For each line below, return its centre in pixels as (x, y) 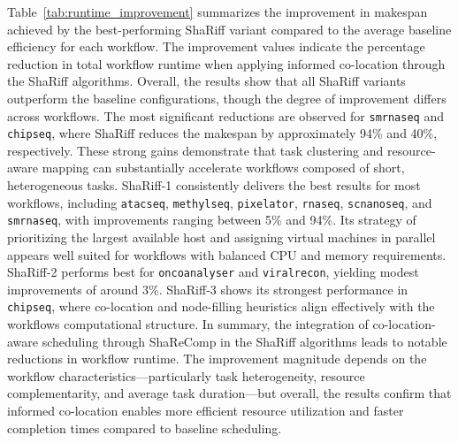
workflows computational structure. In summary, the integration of (188, 324)
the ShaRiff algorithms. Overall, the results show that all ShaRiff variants (206, 81)
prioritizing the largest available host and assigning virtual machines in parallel (221, 237)
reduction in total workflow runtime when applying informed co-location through (226, 63)
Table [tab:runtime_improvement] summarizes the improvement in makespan (218, 11)
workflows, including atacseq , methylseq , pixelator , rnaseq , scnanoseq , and (220, 202)
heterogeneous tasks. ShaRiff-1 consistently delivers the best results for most (214, 185)
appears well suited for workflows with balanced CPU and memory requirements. (227, 254)
